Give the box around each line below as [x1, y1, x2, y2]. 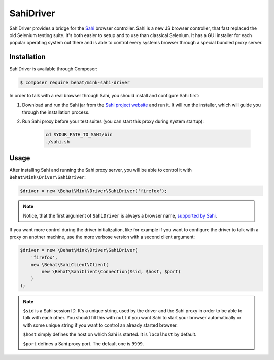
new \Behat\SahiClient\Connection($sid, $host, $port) [41, 269, 181, 274]
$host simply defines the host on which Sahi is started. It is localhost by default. [23, 331, 197, 337]
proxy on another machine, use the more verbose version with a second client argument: [9, 234, 195, 240]
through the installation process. [22, 109, 90, 115]
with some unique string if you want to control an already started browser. [23, 322, 178, 328]
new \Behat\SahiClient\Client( [30, 262, 109, 267]
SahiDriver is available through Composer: [9, 66, 98, 72]
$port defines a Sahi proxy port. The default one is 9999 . [23, 340, 144, 347]
